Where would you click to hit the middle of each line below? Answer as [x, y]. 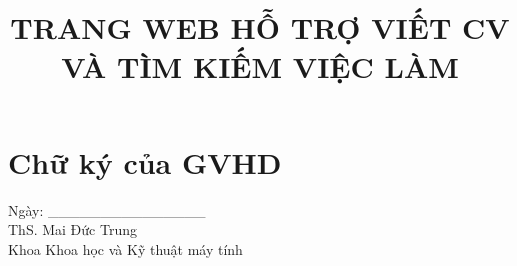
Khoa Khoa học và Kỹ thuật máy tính [125, 248]
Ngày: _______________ [107, 209]
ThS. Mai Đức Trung [72, 229]
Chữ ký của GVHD [145, 161]
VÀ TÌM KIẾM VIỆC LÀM [260, 66]
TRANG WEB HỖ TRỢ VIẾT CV [260, 27]
